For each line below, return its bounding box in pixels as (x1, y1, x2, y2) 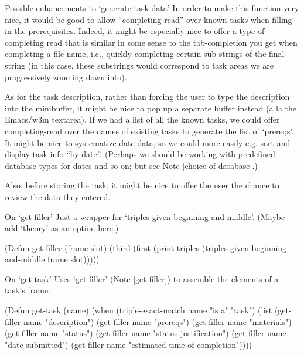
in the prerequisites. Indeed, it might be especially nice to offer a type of (5, 25, 265, 37)
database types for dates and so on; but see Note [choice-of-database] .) (5, 159, 258, 171)
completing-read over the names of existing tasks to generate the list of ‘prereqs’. (5, 124, 294, 137)
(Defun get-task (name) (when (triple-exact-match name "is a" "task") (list (5, 304, 272, 316)
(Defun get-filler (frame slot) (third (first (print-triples (5, 241, 200, 253)
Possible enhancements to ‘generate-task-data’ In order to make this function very (5, 2, 299, 13)
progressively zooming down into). (5, 70, 127, 83)
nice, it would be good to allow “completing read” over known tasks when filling (5, 13, 292, 25)
